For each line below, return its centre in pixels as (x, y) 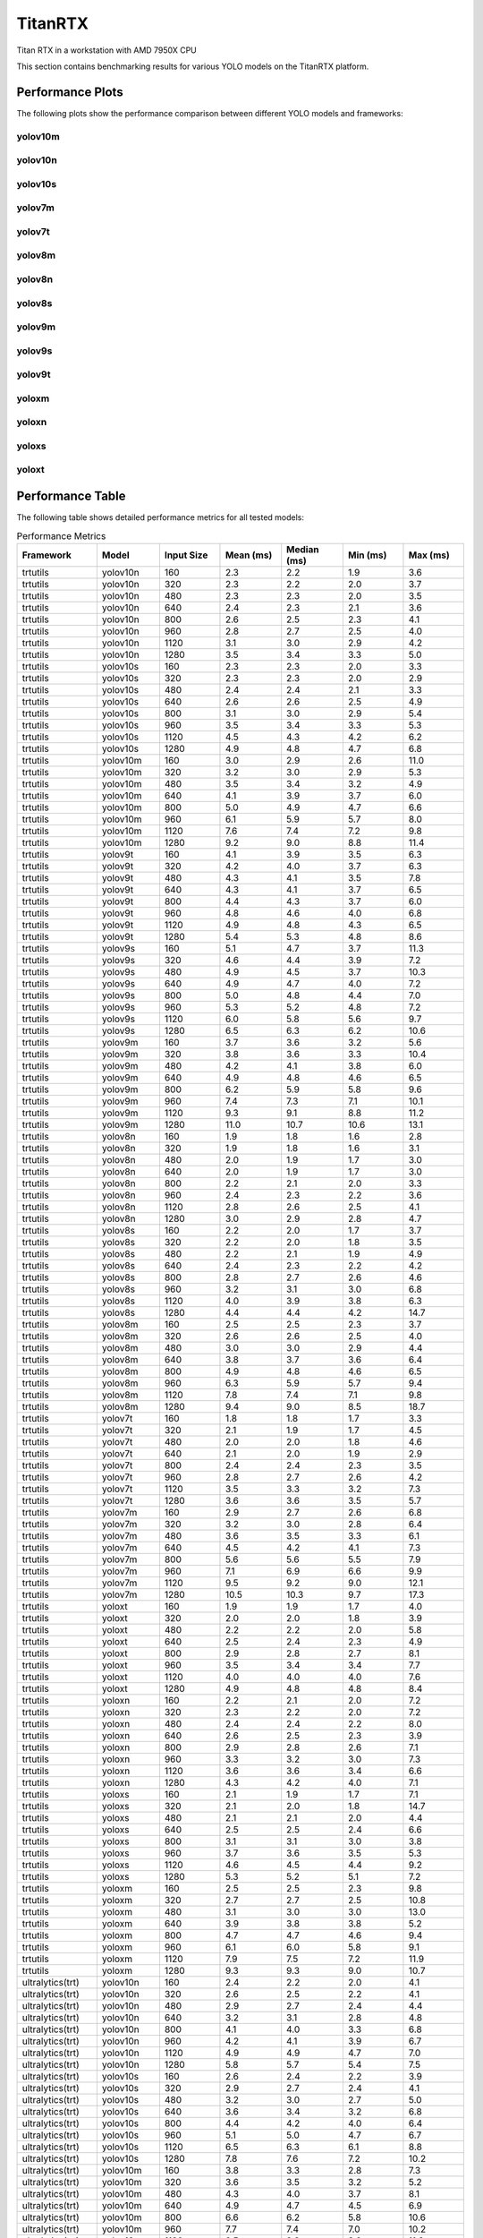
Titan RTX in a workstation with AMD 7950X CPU (106, 50)
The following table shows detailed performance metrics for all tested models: (160, 517)
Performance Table (71, 496)
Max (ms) (429, 555)
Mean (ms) (249, 555)
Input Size (186, 555)
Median (303, 549)
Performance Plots (70, 92)
